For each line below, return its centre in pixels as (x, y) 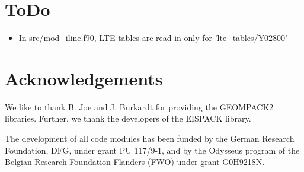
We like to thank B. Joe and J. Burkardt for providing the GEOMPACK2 (139, 106)
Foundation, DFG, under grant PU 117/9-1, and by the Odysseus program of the (152, 150)
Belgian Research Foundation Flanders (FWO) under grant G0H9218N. (135, 162)
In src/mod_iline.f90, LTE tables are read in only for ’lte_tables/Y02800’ (153, 38)
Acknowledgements (84, 78)
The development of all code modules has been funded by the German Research (150, 138)
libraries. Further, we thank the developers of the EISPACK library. (128, 118)
